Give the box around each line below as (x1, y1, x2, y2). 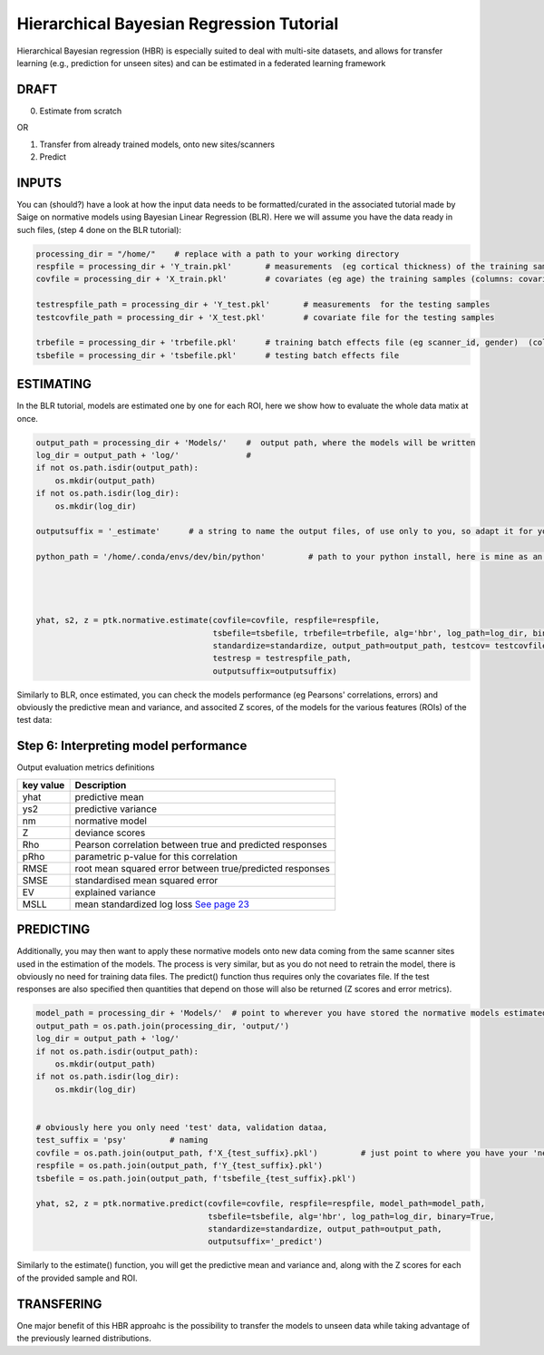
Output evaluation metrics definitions (16, 762, 155, 773)
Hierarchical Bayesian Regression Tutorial (16, 14, 339, 34)
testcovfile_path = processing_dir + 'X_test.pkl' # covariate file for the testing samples (35, 312, 495, 322)
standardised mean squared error (74, 873, 219, 886)
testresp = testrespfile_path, (212, 653, 352, 664)
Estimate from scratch (39, 105, 122, 116)
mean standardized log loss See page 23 (74, 898, 249, 911)
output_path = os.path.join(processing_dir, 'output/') (35, 1020, 290, 1031)
